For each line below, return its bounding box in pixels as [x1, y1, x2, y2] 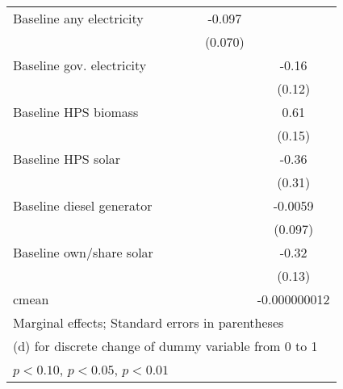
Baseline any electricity [13, 9, 144, 27]
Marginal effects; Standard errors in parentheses [13, 313, 284, 332]
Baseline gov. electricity [13, 56, 147, 74]
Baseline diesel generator [13, 196, 153, 215]
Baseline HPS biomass [13, 102, 139, 121]
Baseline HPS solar [13, 149, 121, 168]
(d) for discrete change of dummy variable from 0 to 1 [13, 337, 318, 355]
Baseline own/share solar [13, 243, 153, 261]
